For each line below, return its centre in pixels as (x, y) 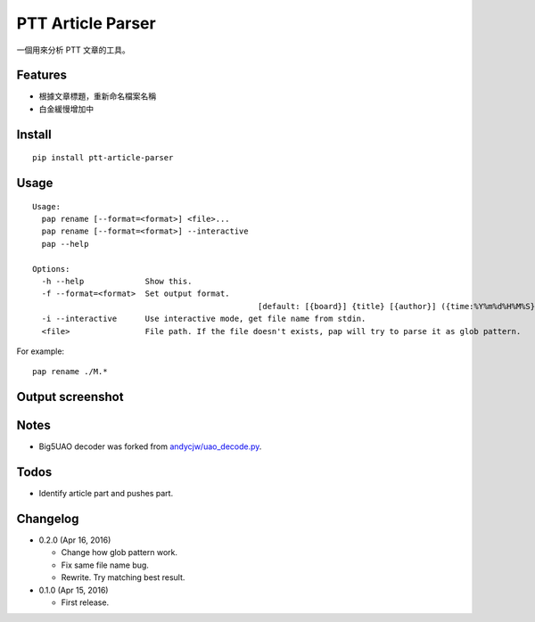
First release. (85, 602)
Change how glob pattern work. (119, 552)
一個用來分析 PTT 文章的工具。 (73, 50)
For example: (41, 351)
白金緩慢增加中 (66, 109)
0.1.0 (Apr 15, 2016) (74, 590)
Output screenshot (70, 397)
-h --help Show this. (117, 281)
